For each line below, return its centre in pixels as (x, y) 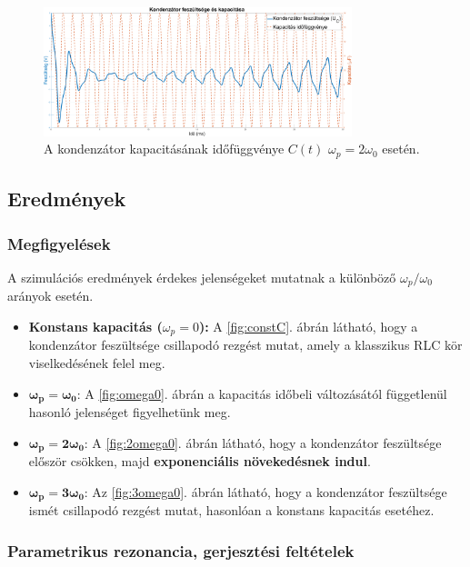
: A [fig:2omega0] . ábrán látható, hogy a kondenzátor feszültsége (263, 442)
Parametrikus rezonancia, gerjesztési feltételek (181, 550)
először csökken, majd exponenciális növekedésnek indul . (200, 461)
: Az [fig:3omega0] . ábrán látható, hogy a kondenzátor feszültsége (265, 491)
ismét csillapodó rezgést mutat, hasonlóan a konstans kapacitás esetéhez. (231, 510)
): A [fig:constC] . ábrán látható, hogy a (308, 326)
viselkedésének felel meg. (97, 362)
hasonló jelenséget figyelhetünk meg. (130, 411)
